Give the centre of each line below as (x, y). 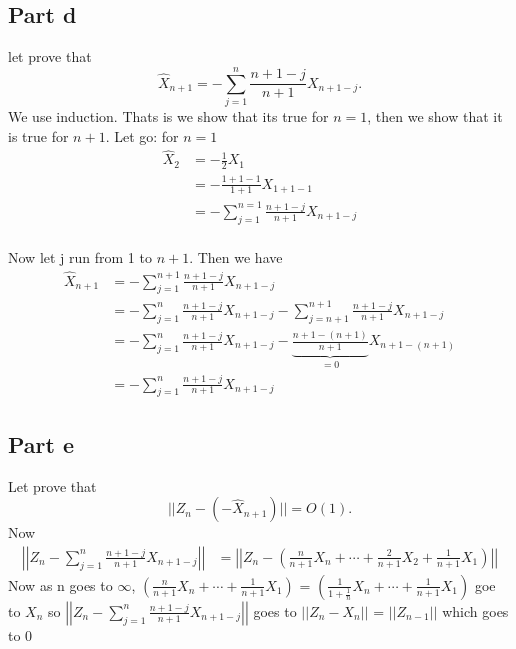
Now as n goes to (60, 584)
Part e (41, 443)
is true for (38, 135)
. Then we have (236, 256)
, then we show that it (435, 115)
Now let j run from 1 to (80, 256)
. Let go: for (142, 135)
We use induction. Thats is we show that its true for (168, 115)
